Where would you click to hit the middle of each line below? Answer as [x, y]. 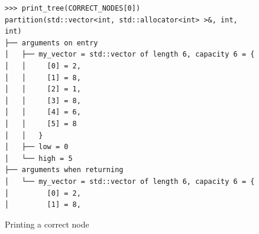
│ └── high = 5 [39, 158]
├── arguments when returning [64, 170]
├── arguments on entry [51, 43]
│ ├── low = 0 [37, 147]
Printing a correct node [47, 224]
